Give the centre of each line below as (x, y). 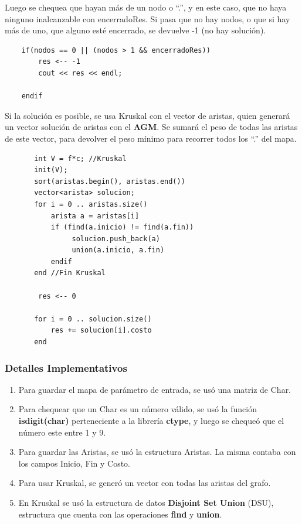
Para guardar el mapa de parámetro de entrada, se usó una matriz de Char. (155, 389)
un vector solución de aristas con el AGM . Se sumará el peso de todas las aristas (151, 127)
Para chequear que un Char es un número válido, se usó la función (138, 409)
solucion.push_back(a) (116, 239)
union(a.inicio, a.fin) (118, 250)
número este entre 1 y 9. (62, 432)
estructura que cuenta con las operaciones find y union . (120, 514)
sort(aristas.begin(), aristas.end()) (110, 181)
